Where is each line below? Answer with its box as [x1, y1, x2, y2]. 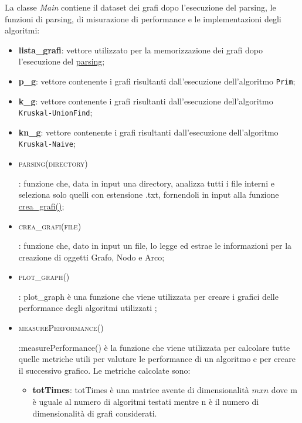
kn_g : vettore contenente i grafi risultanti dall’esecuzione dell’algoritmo [18, 126, 279, 138]
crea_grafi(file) [18, 219, 82, 232]
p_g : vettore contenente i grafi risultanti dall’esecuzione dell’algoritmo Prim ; [18, 75, 296, 87]
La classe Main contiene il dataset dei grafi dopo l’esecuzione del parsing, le [5, 1, 276, 13]
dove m [271, 384, 297, 396]
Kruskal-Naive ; [18, 137, 76, 150]
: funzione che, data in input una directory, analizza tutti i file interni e [18, 177, 274, 189]
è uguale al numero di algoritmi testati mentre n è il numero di [32, 395, 259, 408]
